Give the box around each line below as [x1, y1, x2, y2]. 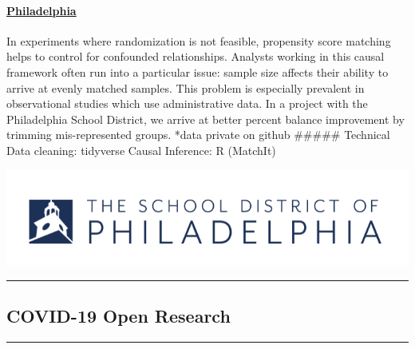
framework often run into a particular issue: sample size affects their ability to [6, 63, 389, 80]
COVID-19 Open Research [6, 303, 231, 328]
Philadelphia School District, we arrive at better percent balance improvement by [6, 110, 405, 127]
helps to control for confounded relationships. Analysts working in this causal [6, 48, 385, 65]
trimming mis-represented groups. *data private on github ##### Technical [6, 126, 390, 143]
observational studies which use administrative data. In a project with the [6, 95, 368, 112]
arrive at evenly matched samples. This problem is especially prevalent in [6, 79, 365, 96]
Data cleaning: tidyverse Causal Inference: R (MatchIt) [6, 141, 276, 158]
